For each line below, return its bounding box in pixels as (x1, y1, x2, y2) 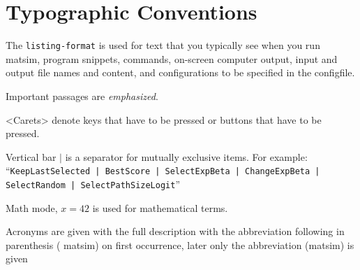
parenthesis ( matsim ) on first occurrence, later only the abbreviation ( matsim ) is (6, 237, 354, 252)
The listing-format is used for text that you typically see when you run (6, 38, 320, 52)
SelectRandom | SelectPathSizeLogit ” (6, 177, 181, 191)
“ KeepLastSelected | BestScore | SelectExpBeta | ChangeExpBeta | (6, 163, 320, 178)
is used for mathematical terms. (92, 200, 228, 215)
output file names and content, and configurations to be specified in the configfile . (6, 65, 355, 80)
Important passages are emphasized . (6, 88, 158, 103)
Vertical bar (6, 149, 57, 164)
